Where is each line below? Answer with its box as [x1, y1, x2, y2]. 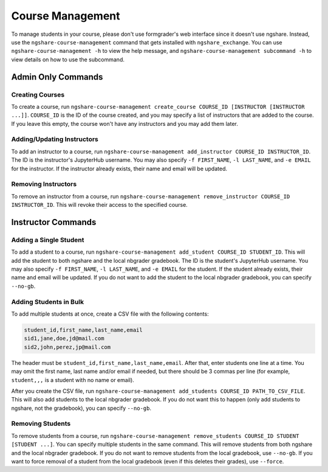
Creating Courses [11, 90, 65, 99]
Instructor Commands [11, 217, 97, 227]
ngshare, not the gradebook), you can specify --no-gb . [11, 404, 152, 412]
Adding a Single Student [11, 235, 84, 244]
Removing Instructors [11, 180, 77, 189]
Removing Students [11, 420, 71, 428]
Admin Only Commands [11, 72, 103, 82]
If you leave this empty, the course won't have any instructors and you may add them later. [11, 120, 238, 127]
